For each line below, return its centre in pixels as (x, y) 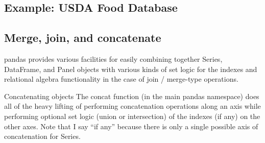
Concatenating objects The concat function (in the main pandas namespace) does (132, 96)
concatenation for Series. (42, 136)
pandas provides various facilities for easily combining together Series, (113, 58)
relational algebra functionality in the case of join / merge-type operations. (121, 79)
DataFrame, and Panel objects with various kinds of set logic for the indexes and (131, 69)
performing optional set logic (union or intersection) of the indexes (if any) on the (132, 116)
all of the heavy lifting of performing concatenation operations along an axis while (132, 106)
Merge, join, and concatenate (83, 38)
